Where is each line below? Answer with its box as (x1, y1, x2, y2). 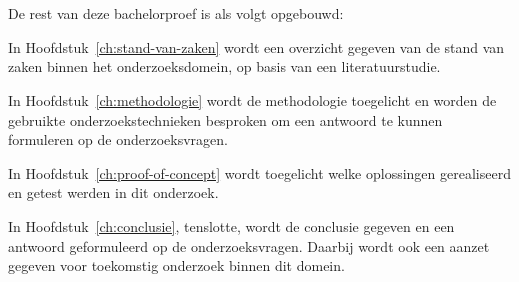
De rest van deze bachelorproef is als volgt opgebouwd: (8, 3, 344, 24)
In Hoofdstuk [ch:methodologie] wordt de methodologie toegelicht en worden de (8, 89, 497, 110)
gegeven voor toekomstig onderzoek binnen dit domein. (8, 255, 345, 276)
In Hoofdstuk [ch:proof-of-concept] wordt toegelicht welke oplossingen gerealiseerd (8, 162, 511, 183)
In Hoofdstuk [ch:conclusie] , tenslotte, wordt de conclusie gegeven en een (8, 215, 455, 236)
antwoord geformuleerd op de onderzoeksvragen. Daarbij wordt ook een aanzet (8, 235, 490, 256)
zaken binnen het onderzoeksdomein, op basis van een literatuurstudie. (8, 56, 441, 77)
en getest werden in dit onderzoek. (8, 182, 219, 203)
